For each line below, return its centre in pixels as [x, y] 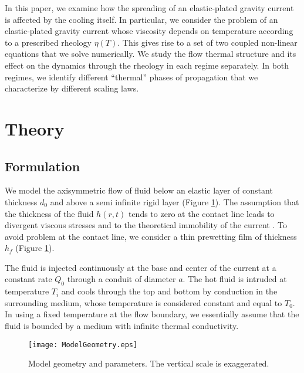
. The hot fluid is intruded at [235, 279]
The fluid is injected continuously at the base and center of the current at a [141, 267]
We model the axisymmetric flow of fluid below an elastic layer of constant [139, 190]
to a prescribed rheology [48, 42]
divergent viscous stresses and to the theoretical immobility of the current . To [146, 225]
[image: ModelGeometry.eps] [83, 345]
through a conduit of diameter [121, 279]
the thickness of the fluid [49, 213]
